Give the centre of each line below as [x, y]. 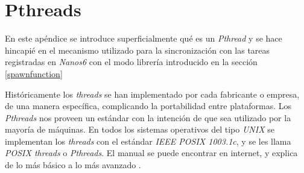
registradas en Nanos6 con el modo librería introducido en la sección [131, 62]
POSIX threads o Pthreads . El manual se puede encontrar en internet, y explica [151, 153]
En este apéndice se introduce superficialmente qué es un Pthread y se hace [144, 38]
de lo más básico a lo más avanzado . [73, 165]
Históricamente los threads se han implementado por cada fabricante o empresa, [152, 94]
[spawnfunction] [34, 73]
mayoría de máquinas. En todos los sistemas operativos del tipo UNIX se [140, 129]
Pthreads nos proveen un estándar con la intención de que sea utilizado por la [148, 117]
